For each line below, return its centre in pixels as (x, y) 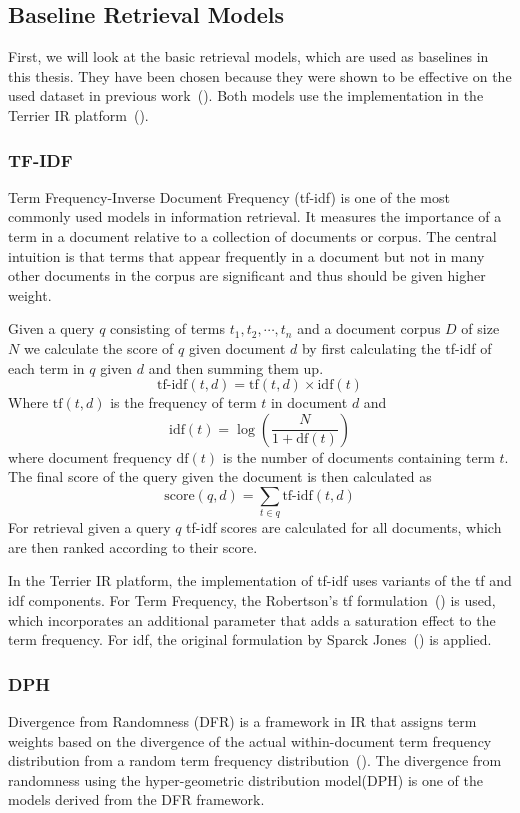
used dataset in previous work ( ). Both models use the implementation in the (246, 95)
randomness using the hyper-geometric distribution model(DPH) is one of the (246, 779)
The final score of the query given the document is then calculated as (220, 476)
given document (237, 347)
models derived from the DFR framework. (136, 799)
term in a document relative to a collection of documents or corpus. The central (252, 235)
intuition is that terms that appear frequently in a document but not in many (246, 255)
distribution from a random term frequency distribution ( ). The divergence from (255, 760)
